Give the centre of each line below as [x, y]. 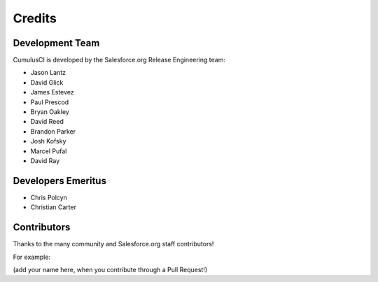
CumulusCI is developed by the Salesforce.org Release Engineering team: [119, 60]
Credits [35, 18]
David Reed [47, 122]
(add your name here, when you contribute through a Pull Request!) [110, 269]
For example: [32, 257]
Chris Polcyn [49, 197]
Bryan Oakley [50, 112]
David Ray [45, 160]
